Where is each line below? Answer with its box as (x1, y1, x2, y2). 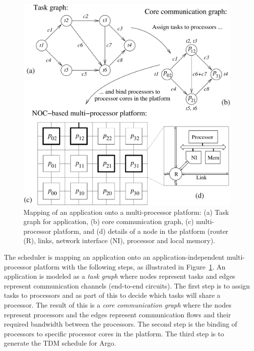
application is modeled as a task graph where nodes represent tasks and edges (4, 271, 235, 281)
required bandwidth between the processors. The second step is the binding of (4, 319, 237, 329)
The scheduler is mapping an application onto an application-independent (4, 251, 225, 262)
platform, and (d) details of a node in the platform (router (53, 226, 229, 236)
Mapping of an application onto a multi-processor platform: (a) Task (23, 206, 229, 217)
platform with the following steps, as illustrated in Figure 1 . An (34, 261, 226, 271)
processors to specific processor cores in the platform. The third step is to (4, 328, 224, 338)
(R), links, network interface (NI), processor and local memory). (23, 235, 215, 246)
